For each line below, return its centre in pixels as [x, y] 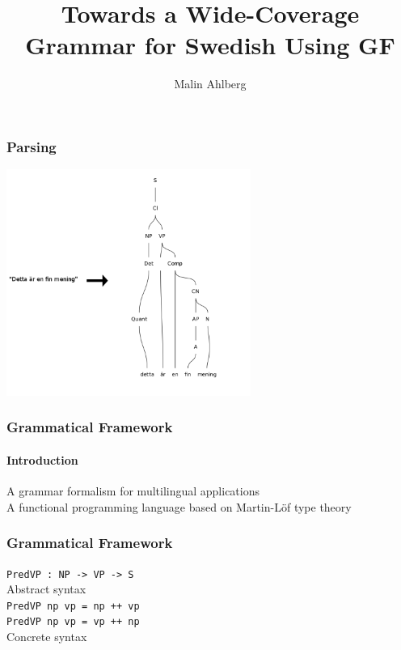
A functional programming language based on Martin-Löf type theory [179, 506]
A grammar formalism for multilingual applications [133, 491]
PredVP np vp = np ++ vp [73, 606]
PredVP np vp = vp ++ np [73, 622]
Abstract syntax [46, 589]
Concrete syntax [47, 637]
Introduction [42, 459]
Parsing [32, 146]
